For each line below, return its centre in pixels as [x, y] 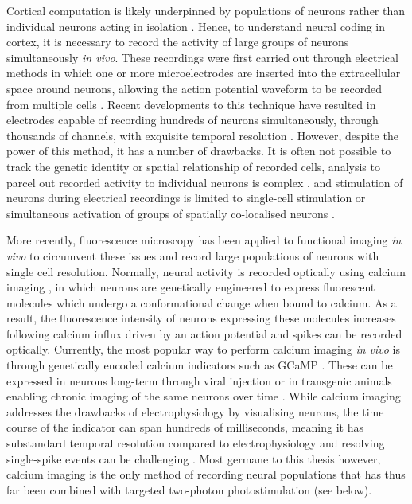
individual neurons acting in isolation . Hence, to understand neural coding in [196, 26]
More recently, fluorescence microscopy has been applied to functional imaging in [204, 240]
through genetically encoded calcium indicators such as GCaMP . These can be [200, 365]
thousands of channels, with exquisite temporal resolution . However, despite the [202, 135]
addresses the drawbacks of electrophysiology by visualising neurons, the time [195, 411]
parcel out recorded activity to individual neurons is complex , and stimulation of [205, 182]
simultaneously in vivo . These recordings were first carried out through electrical [202, 57]
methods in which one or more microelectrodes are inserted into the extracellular [204, 73]
